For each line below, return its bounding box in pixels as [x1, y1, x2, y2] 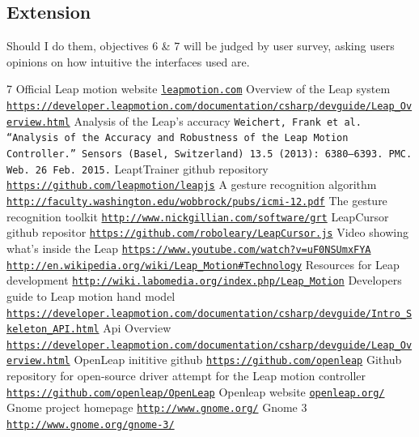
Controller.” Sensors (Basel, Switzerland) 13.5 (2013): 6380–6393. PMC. [6, 148, 413, 161]
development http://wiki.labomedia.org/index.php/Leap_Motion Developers [6, 272, 402, 289]
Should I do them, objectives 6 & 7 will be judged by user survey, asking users [6, 37, 395, 54]
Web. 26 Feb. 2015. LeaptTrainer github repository [6, 160, 269, 177]
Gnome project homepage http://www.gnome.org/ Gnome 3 [6, 399, 307, 416]
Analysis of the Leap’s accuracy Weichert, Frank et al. [74, 112, 362, 129]
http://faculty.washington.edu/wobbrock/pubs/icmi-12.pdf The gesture [6, 191, 387, 208]
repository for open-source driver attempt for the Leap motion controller [6, 367, 366, 384]
